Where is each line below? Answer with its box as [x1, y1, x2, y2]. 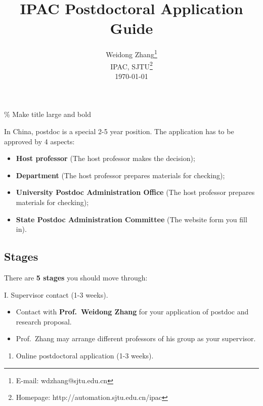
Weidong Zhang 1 [106, 48, 157, 59]
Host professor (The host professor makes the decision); [16, 153, 195, 164]
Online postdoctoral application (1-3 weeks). [16, 350, 154, 360]
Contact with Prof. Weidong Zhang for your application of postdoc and [16, 306, 249, 317]
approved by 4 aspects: [4, 136, 75, 146]
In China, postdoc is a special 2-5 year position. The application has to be [4, 126, 234, 136]
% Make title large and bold [4, 109, 91, 119]
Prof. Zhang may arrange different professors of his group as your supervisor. [16, 333, 256, 344]
